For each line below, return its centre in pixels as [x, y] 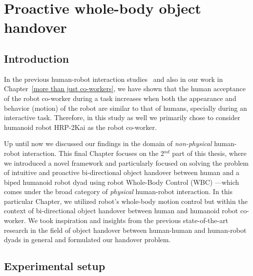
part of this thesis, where [209, 153]
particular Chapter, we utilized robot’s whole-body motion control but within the [126, 201]
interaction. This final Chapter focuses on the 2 [93, 153]
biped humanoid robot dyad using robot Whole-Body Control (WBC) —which [122, 182]
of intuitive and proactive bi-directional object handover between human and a [122, 172]
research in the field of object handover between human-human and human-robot [125, 230]
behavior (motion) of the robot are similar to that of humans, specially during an [126, 108]
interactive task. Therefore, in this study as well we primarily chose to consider [122, 117]
